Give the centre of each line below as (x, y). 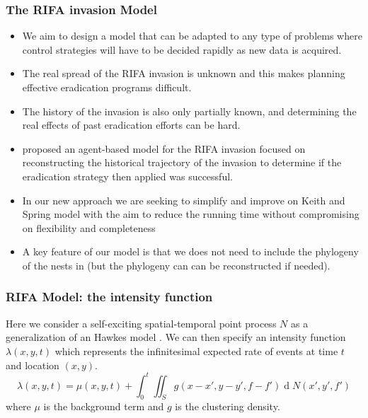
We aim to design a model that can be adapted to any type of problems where (192, 36)
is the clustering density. (228, 406)
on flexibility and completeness (89, 227)
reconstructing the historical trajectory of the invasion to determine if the (182, 162)
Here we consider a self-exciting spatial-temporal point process (141, 323)
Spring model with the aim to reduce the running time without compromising (191, 214)
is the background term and (104, 406)
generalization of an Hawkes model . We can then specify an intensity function (176, 337)
